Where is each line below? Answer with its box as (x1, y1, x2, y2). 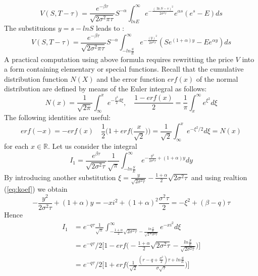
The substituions (4, 23, 56, 33)
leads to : (95, 23, 124, 33)
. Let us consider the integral (47, 141, 137, 151)
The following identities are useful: (4, 112, 111, 123)
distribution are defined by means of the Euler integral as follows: (4, 83, 207, 94)
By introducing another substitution (4, 172, 116, 182)
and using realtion (191, 172, 247, 182)
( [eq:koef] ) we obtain (4, 184, 68, 194)
